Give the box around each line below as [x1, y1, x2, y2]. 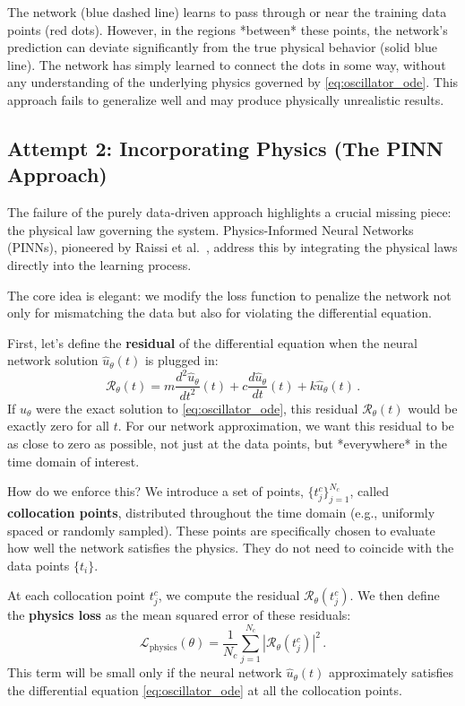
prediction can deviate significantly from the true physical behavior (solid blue [7, 38, 437, 57]
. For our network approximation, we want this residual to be [117, 416, 454, 435]
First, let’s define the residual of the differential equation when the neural [7, 333, 418, 352]
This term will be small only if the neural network [7, 663, 282, 682]
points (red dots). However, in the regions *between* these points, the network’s [7, 20, 448, 39]
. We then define [349, 586, 440, 605]
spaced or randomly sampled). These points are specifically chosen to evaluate [7, 520, 435, 539]
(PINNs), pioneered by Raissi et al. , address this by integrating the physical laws [7, 238, 458, 257]
